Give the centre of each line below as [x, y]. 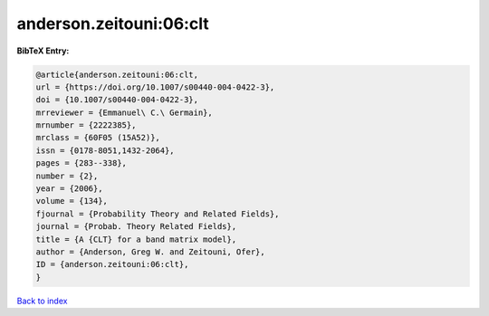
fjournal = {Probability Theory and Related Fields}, [158, 214]
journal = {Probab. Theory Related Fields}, [136, 227]
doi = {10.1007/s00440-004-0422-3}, [117, 100]
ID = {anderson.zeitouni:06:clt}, [112, 264]
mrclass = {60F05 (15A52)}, [98, 138]
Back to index [42, 301]
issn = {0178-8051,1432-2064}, [105, 150]
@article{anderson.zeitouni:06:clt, [117, 74]
